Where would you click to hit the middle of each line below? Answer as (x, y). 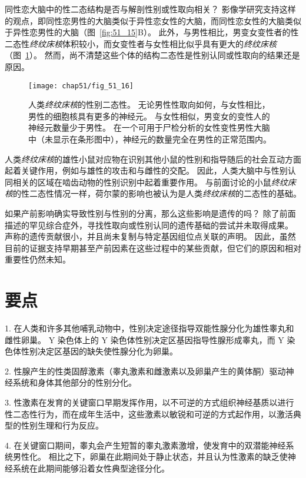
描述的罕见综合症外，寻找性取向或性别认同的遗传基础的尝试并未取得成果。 (149, 225)
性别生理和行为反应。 (62, 425)
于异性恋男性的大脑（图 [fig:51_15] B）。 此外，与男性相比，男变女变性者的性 (152, 32)
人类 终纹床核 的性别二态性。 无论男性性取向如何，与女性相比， (149, 104)
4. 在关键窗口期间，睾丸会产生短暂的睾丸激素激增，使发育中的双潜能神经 (145, 445)
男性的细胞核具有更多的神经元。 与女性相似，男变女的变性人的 (149, 116)
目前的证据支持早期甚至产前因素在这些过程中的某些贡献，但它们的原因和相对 (153, 248)
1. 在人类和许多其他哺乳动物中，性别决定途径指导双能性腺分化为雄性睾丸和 (149, 328)
